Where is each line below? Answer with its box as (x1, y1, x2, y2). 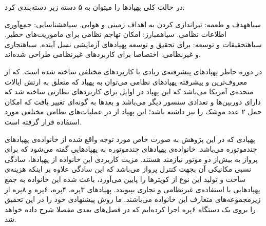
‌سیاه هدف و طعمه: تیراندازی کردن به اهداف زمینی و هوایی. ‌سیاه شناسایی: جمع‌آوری (5, 18, 261, 29)
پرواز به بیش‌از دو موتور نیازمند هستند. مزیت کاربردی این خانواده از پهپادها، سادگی (5, 153, 258, 164)
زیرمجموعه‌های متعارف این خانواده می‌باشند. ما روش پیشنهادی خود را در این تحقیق (5, 194, 261, 204)
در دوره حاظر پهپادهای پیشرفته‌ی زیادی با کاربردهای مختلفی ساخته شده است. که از (5, 66, 262, 76)
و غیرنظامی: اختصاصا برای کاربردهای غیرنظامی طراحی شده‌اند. (5, 49, 201, 59)
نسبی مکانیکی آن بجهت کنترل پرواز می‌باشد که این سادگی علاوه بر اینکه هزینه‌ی (5, 163, 252, 174)
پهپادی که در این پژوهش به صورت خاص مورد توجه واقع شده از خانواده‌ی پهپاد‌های (5, 133, 255, 144)
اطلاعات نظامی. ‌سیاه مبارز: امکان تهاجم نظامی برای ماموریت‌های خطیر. (5, 29, 226, 39)
